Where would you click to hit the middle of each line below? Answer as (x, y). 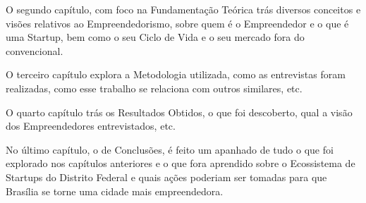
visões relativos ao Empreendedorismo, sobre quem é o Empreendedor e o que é (177, 23)
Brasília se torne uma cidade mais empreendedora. (115, 191)
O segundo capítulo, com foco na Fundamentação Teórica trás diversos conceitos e (183, 9)
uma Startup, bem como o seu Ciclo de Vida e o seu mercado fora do (155, 37)
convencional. (35, 50)
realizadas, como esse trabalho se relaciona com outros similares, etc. (154, 88)
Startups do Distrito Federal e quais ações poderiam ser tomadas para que (166, 177)
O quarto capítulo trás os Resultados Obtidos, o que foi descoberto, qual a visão (179, 112)
